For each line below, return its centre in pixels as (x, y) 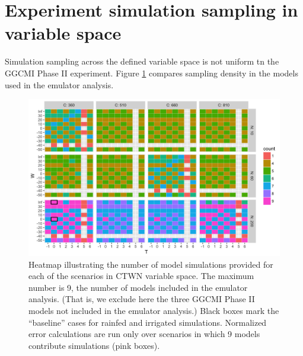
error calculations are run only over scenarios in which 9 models (144, 334)
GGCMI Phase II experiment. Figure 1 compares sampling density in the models (151, 73)
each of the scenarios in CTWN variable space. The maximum (141, 276)
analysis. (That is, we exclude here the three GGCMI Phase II (142, 299)
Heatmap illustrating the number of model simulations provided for (151, 264)
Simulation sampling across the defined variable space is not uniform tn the (142, 61)
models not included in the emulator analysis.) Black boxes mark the (154, 311)
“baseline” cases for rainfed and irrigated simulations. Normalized (148, 322)
